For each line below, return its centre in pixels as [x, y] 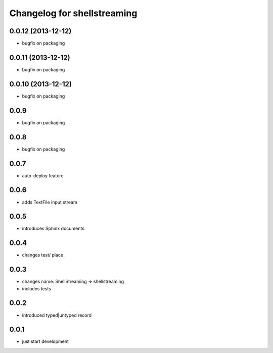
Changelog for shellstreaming [73, 13]
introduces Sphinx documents [53, 229]
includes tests [37, 288]
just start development [45, 341]
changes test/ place [43, 255]
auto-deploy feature [43, 175]
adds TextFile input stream [50, 202]
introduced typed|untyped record [57, 315]
